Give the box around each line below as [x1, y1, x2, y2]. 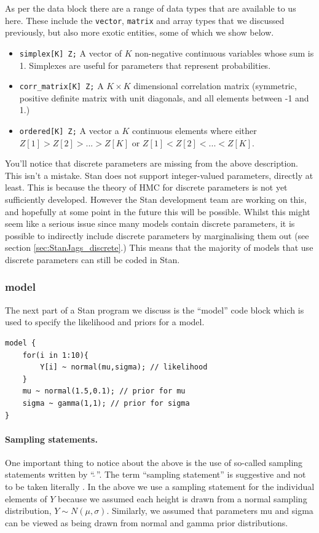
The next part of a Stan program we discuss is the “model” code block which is [5, 303, 304, 316]
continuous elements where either [132, 124, 257, 136]
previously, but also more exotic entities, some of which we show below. [5, 26, 274, 39]
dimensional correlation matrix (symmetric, [133, 79, 297, 92]
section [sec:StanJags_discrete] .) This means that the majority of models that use [5, 241, 313, 254]
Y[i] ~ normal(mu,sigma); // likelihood [40, 363, 208, 372]
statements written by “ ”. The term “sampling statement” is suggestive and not [5, 468, 306, 481]
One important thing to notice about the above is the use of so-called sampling [5, 456, 303, 468]
